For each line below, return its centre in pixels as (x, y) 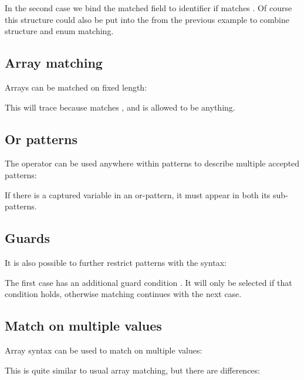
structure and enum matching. (59, 31)
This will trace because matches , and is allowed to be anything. (120, 107)
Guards (28, 238)
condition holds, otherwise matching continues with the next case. (123, 294)
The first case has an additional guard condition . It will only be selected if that (148, 282)
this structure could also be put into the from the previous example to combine (147, 19)
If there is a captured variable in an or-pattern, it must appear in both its (138, 194)
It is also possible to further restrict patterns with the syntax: (116, 262)
